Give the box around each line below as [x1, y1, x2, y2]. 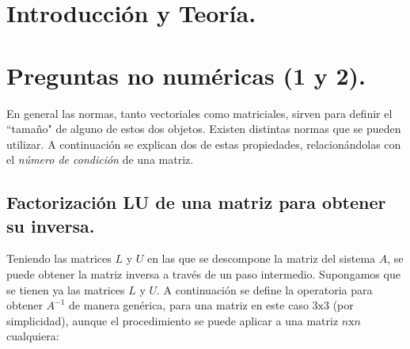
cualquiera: [6, 328, 59, 344]
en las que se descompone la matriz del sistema [146, 250, 376, 267]
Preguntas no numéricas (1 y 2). [6, 59, 366, 91]
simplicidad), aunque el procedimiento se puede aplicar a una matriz [6, 312, 339, 328]
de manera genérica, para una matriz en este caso [69, 297, 309, 313]
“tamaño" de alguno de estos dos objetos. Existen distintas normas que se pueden [6, 120, 401, 137]
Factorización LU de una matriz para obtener [6, 190, 386, 214]
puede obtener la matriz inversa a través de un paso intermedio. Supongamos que [6, 266, 401, 283]
